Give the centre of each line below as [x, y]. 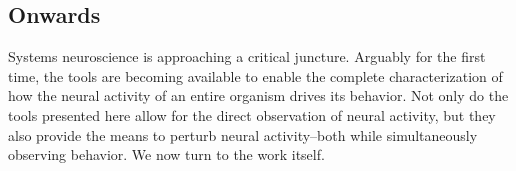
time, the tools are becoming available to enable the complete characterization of [255, 75]
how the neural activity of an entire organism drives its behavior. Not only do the [258, 95]
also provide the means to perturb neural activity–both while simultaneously [243, 134]
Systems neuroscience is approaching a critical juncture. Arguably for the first [247, 56]
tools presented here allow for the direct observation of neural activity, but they [252, 114]
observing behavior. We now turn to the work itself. [166, 154]
